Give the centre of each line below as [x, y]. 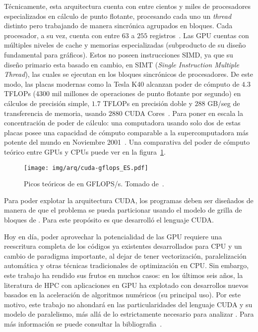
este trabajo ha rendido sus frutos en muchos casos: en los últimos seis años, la [124, 275]
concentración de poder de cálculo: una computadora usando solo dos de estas [122, 123]
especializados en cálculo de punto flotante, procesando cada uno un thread [118, 16]
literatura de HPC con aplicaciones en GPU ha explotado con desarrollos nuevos [126, 285]
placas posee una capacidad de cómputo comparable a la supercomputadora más [126, 132]
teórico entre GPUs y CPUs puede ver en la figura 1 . [85, 151]
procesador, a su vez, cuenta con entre [62, 35]
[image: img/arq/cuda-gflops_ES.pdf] [86, 168]
